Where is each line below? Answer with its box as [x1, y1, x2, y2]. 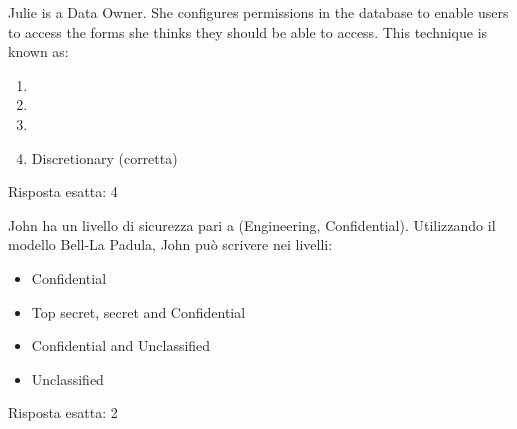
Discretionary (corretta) [31, 147, 178, 168]
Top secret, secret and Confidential [31, 301, 246, 322]
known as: [8, 41, 69, 62]
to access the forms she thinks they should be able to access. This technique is [8, 21, 488, 42]
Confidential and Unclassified [31, 335, 211, 356]
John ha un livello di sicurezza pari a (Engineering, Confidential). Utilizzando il [8, 214, 496, 235]
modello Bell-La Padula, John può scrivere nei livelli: [8, 234, 333, 255]
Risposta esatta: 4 [8, 181, 118, 202]
